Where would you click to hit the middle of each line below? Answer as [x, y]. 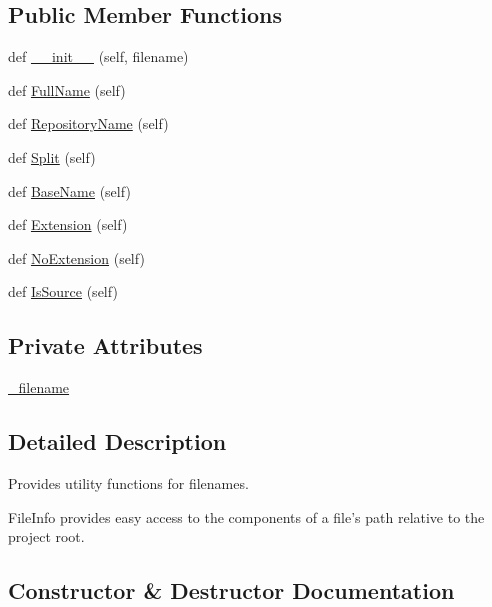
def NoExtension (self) [76, 257]
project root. [46, 536]
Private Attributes [105, 345]
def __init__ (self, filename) [98, 56]
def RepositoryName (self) [88, 123]
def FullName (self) [67, 89]
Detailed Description [117, 441]
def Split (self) [52, 156]
